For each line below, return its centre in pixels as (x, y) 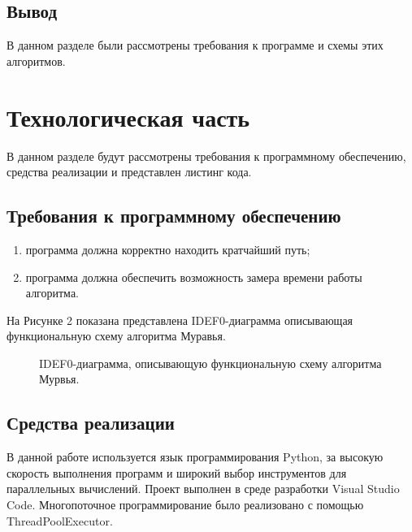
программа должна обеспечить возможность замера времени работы (194, 277)
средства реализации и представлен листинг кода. (129, 172)
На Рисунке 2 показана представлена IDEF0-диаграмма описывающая (180, 320)
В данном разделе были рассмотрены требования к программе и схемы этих (195, 45)
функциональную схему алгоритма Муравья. (116, 336)
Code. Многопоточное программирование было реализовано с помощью (185, 505)
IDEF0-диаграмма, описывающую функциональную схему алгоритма (210, 363)
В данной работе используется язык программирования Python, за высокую (195, 457)
